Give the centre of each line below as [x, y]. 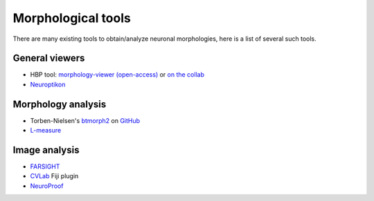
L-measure [46, 131]
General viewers [49, 58]
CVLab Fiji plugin [54, 176]
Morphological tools [72, 18]
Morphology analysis [60, 104]
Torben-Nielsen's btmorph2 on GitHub [85, 120]
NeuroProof [47, 186]
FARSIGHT [45, 166]
